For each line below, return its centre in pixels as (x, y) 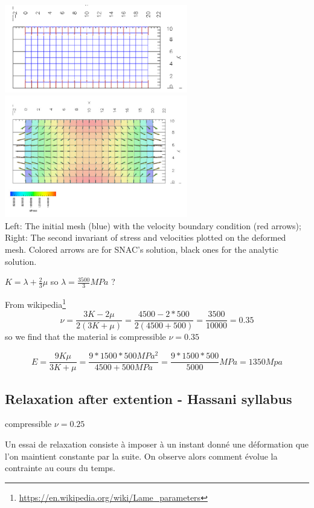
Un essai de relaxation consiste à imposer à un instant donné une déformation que (157, 444)
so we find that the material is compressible (85, 337)
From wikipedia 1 (35, 303)
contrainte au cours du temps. (60, 468)
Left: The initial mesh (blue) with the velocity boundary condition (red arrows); (153, 225)
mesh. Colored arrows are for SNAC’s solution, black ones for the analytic (142, 249)
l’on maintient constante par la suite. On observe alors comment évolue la (141, 456)
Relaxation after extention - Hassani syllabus (149, 398)
